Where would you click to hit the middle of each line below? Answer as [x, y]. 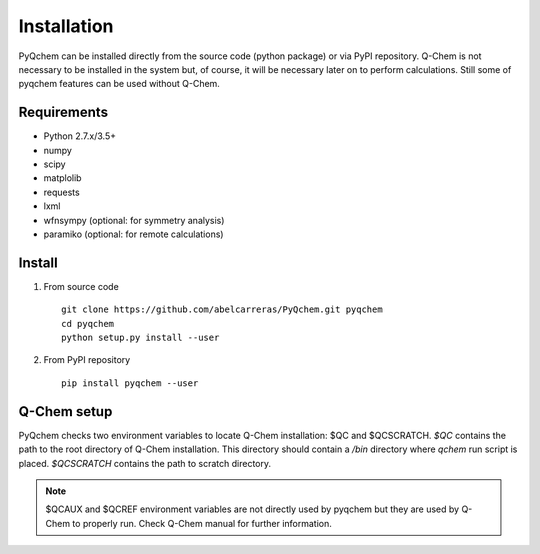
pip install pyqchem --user [130, 383]
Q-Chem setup [65, 411]
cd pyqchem [88, 323]
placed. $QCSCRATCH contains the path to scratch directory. [145, 463]
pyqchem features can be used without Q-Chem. [119, 84]
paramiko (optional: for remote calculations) [133, 234]
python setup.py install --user [140, 338]
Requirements [63, 112]
